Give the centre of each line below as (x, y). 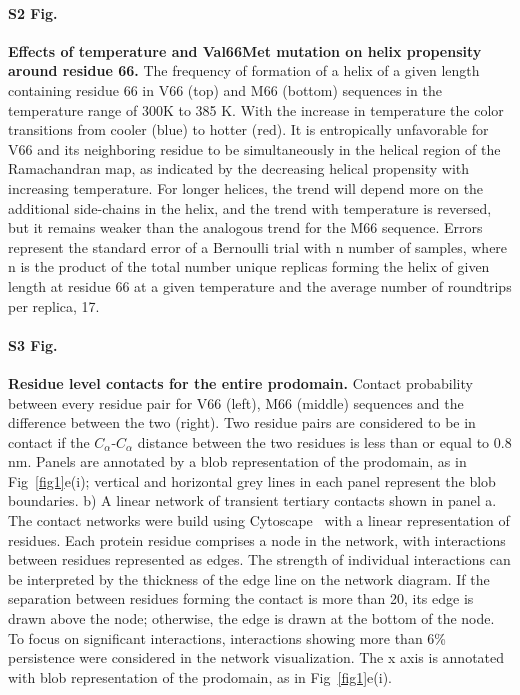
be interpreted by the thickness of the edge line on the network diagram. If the (249, 578)
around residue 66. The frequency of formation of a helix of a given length (244, 70)
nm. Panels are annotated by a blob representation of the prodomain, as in (237, 461)
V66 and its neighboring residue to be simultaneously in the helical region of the (254, 148)
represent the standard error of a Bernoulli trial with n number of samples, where (258, 246)
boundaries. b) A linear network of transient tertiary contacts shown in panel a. (252, 500)
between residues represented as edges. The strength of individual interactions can (259, 559)
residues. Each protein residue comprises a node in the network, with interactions (257, 539)
